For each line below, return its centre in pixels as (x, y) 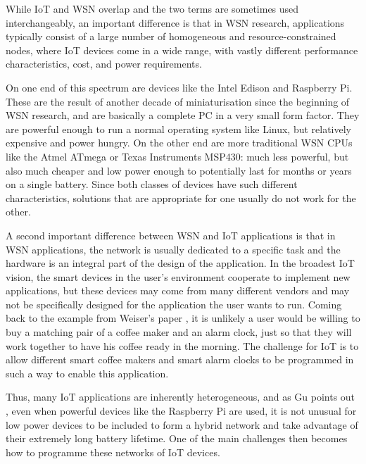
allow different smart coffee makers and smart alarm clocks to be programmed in (180, 359)
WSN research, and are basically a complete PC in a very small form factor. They (183, 115)
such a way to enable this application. (87, 373)
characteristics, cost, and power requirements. (104, 64)
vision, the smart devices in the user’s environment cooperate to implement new (178, 276)
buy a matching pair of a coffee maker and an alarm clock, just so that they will (179, 332)
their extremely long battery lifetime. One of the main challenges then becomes (177, 438)
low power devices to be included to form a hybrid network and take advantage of (182, 424)
